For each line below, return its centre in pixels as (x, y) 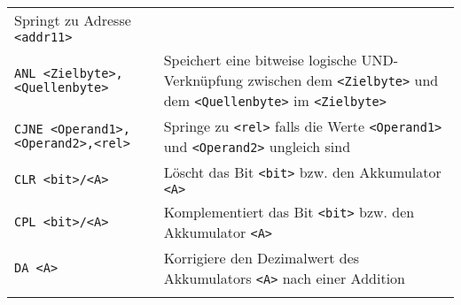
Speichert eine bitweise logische (260, 60)
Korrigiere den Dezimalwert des (262, 258)
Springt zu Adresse (73, 20)
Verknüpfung (203, 80)
